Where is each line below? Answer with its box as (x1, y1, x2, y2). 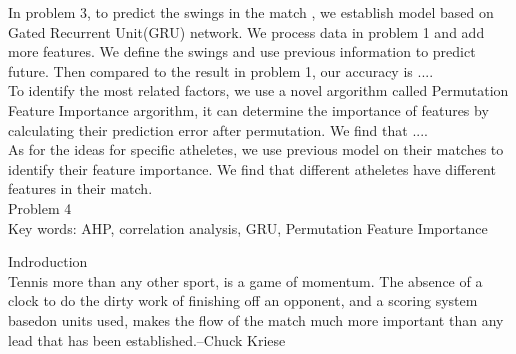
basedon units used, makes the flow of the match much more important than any (8, 309, 504, 330)
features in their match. (8, 178, 153, 199)
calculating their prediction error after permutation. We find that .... (8, 119, 428, 140)
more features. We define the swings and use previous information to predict (8, 41, 476, 62)
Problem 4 (8, 197, 72, 218)
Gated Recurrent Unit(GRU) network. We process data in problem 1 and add (8, 21, 485, 42)
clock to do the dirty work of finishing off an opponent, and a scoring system (8, 290, 478, 311)
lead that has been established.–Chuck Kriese (8, 329, 286, 350)
